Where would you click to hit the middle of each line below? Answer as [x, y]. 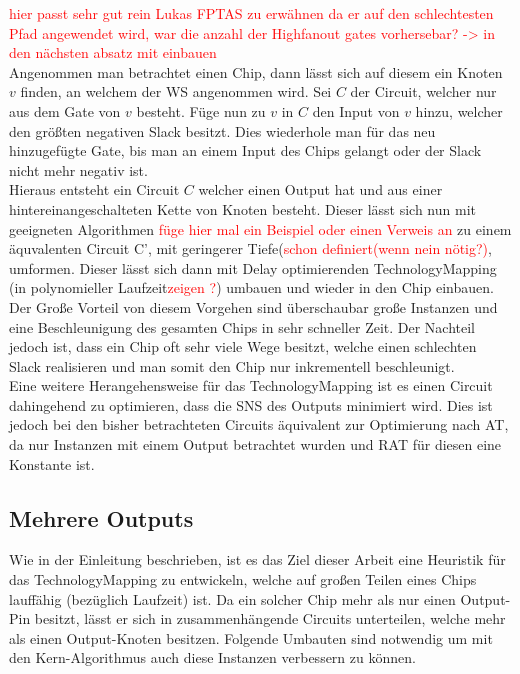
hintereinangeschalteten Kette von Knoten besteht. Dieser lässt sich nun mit [242, 208]
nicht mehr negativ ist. [78, 169]
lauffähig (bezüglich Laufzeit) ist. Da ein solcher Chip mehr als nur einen [232, 598]
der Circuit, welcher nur [423, 91]
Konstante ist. [52, 463]
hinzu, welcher [459, 110]
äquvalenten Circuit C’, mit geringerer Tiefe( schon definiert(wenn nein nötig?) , [250, 248]
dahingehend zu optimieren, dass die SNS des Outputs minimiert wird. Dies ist [251, 404]
